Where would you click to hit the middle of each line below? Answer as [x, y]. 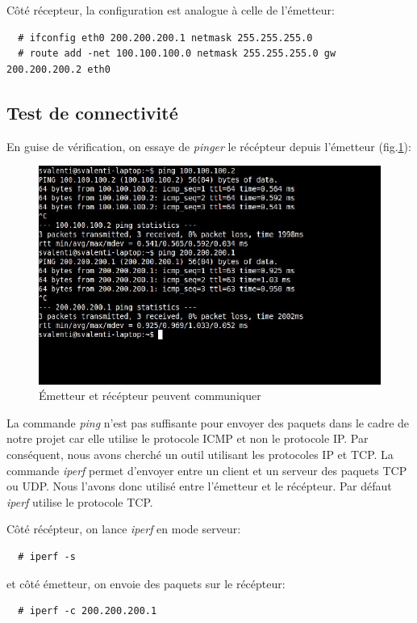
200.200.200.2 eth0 [58, 69]
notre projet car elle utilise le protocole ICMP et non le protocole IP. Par [188, 438]
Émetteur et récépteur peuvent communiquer [150, 396]
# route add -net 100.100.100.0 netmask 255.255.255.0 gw [177, 54]
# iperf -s [47, 557]
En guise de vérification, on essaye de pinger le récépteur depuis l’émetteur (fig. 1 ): [209, 146]
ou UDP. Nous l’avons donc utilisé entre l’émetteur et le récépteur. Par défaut [199, 486]
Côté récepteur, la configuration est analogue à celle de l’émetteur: [171, 10]
